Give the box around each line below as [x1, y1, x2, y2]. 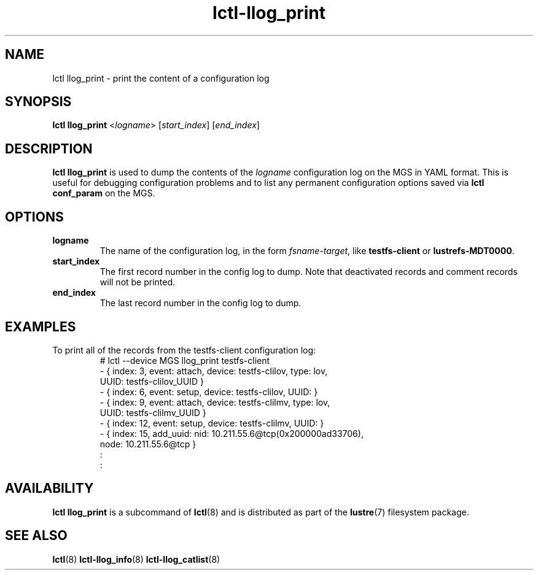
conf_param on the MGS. [52, 188, 155, 199]
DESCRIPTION [5, 141, 93, 156]
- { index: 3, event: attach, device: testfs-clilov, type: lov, [99, 365, 328, 376]
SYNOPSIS [5, 94, 72, 110]
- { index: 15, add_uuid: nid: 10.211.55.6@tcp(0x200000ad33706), [99, 428, 364, 439]
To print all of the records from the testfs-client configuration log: [52, 344, 316, 355]
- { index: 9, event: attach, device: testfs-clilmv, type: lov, [99, 396, 330, 407]
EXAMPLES [5, 318, 76, 334]
